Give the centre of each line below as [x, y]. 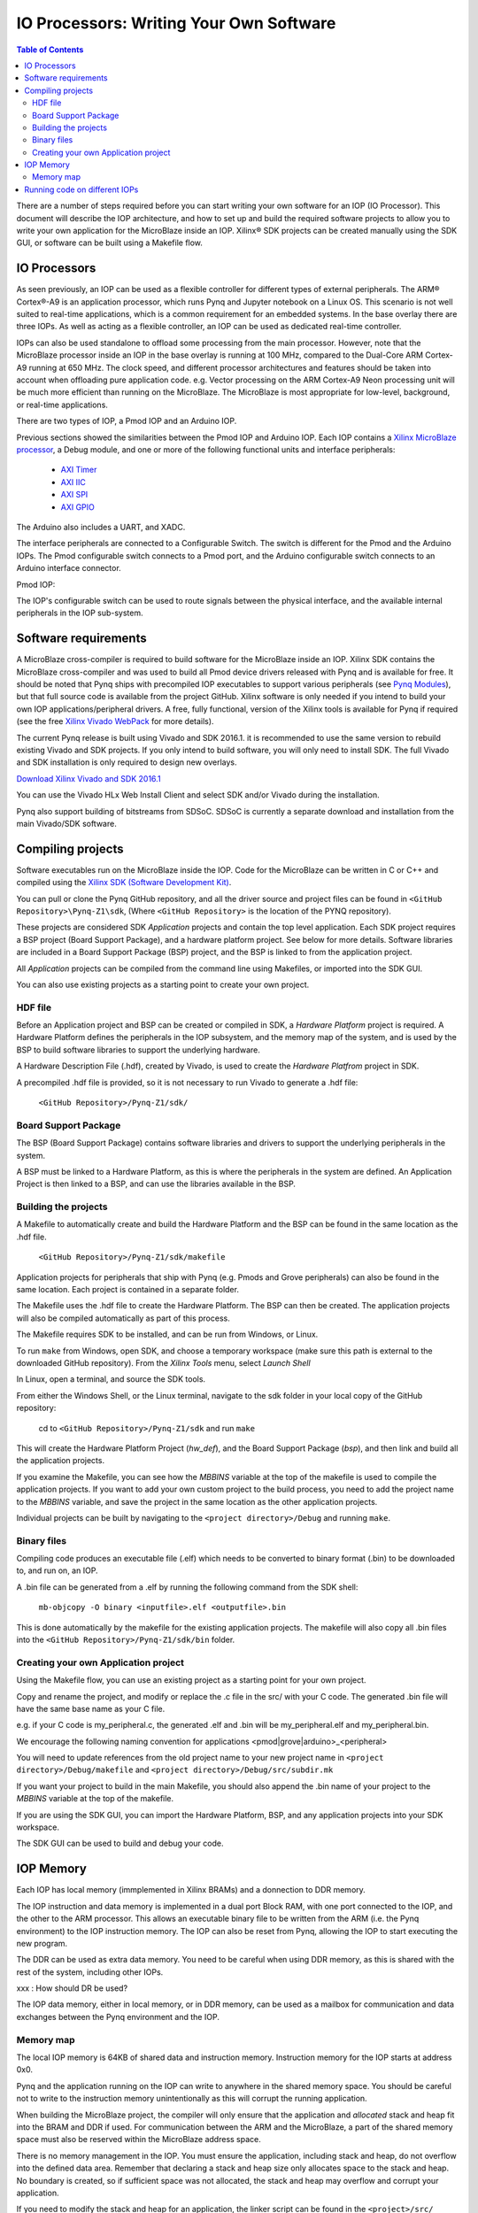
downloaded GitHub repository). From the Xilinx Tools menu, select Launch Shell [163, 1362]
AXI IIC [73, 482]
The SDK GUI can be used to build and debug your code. [120, 1843]
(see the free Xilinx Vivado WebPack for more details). [115, 721]
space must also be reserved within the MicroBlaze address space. [139, 2140]
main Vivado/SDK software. [66, 823]
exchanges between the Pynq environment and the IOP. [118, 2016]
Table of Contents [50, 50]
